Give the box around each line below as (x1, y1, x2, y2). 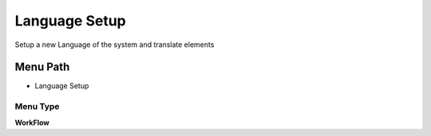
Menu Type (14, 101, 60, 112)
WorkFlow (14, 118, 49, 127)
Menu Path (14, 60, 70, 74)
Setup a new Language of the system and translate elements (14, 40, 215, 49)
